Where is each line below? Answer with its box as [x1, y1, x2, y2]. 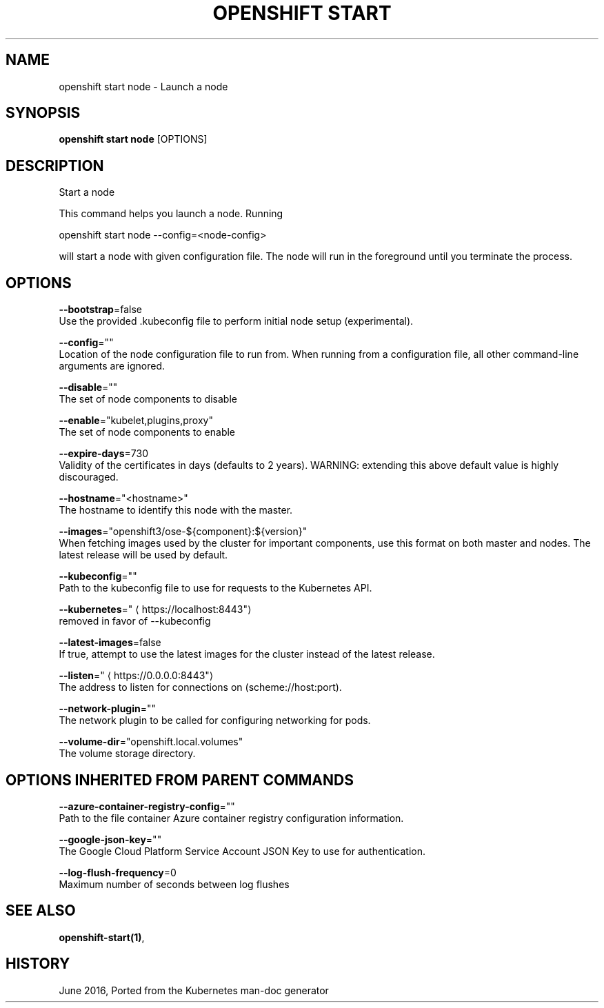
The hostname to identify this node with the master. [59, 504, 293, 516]
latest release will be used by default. [59, 549, 228, 561]
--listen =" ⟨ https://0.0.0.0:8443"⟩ [59, 669, 214, 682]
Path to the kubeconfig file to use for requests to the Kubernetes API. [59, 582, 372, 594]
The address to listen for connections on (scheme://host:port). [59, 681, 342, 694]
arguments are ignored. [59, 360, 165, 372]
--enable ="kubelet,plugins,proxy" [59, 414, 213, 427]
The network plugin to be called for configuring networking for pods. [59, 714, 371, 727]
